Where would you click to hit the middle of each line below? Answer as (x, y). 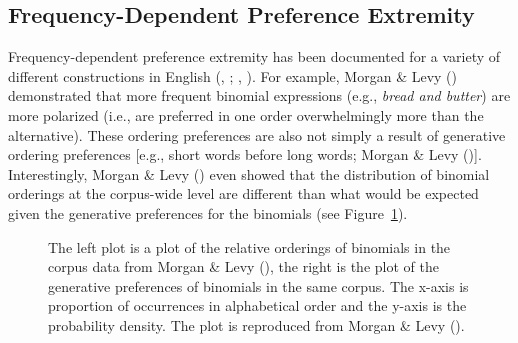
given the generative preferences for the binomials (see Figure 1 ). (208, 212)
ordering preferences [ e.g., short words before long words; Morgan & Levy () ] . (245, 154)
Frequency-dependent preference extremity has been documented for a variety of (254, 56)
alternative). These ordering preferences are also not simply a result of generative (257, 134)
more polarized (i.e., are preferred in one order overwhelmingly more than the (246, 114)
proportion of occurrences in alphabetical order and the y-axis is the (257, 305)
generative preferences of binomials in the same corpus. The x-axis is (258, 285)
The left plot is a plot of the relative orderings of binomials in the (249, 246)
